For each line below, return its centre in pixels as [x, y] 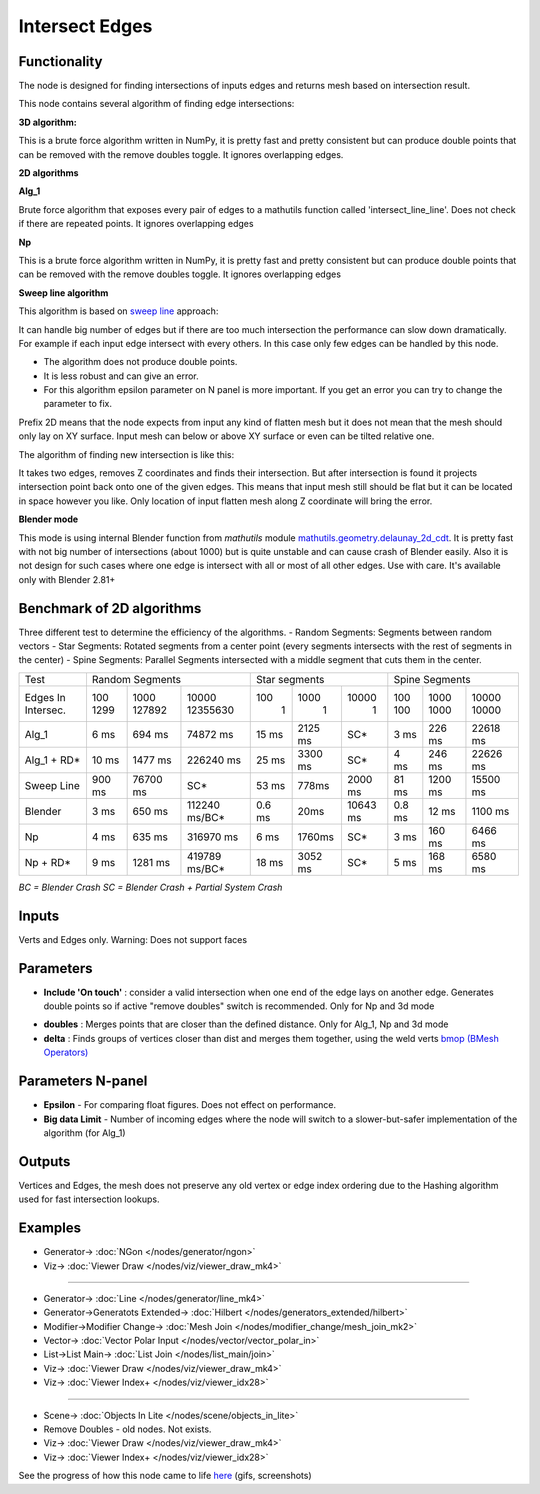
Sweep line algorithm [63, 292]
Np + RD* [48, 862]
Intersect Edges [85, 26]
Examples [50, 1228]
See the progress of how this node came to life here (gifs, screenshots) [165, 1476]
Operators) [66, 1052]
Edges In [45, 697]
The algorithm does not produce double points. [140, 362]
